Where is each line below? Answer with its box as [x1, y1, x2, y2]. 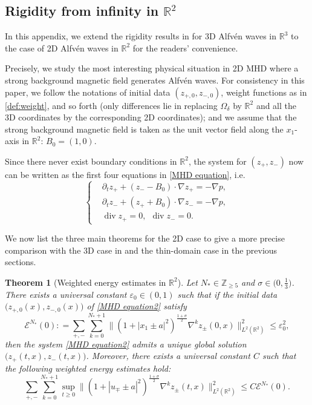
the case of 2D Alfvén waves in [5, 41, 119, 54]
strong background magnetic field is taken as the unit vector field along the [5, 122, 284, 135]
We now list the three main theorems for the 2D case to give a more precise [5, 232, 285, 245]
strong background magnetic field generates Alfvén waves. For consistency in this [5, 73, 305, 86]
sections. [5, 255, 36, 268]
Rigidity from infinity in [5, 1, 159, 20]
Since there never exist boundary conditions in [5, 154, 177, 167]
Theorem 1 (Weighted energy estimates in [5, 275, 166, 288]
